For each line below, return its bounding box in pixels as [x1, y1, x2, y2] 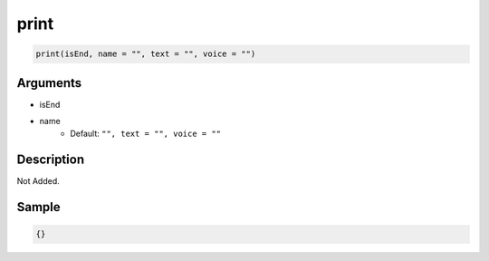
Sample [16, 199, 61, 215]
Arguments [16, 75, 82, 91]
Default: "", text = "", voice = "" [70, 128, 222, 140]
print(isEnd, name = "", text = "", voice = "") [35, 49, 256, 59]
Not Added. [16, 176, 61, 187]
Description [16, 152, 85, 168]
